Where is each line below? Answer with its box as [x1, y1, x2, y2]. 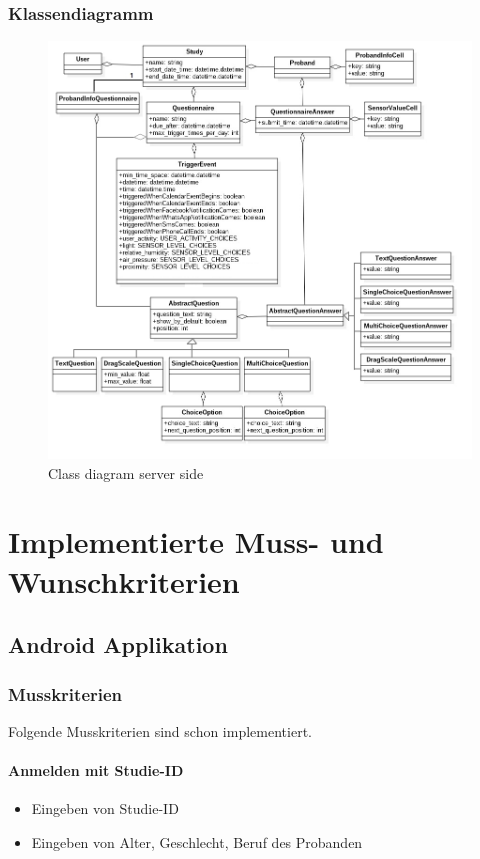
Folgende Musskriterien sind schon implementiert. [8, 720, 312, 741]
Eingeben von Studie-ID [31, 798, 179, 819]
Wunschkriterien [8, 560, 240, 601]
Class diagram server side [48, 462, 204, 483]
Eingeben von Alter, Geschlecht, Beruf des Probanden [31, 831, 363, 852]
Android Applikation [8, 629, 228, 660]
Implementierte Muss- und [8, 521, 384, 562]
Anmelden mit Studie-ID [8, 760, 184, 781]
